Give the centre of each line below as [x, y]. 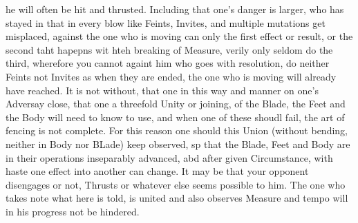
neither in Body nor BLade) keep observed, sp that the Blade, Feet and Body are [178, 144]
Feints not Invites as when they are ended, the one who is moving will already [171, 76]
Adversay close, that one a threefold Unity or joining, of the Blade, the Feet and [176, 104]
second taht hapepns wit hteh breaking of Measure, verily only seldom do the [169, 49]
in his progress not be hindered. [73, 211]
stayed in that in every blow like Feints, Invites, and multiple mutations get [166, 22]
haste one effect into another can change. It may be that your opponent [157, 171]
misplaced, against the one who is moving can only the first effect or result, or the [179, 36]
